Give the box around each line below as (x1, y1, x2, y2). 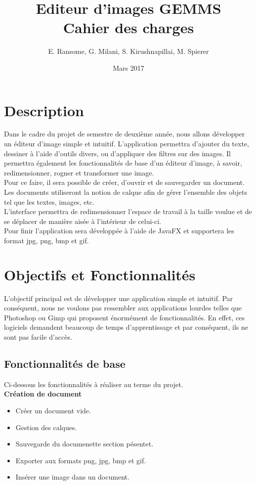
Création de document (4, 389, 82, 399)
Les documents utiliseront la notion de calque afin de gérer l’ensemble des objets (4, 187, 247, 197)
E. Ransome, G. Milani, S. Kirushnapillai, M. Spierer (48, 46, 209, 56)
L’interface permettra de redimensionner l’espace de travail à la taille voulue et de (4, 206, 252, 217)
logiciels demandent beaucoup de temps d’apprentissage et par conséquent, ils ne (4, 322, 249, 332)
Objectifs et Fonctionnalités (4, 264, 196, 284)
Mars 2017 (113, 62, 144, 73)
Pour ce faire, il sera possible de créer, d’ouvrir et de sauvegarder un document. (4, 177, 245, 187)
